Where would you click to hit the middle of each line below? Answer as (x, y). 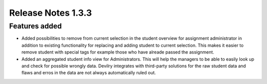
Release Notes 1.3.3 (51, 13)
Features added (35, 26)
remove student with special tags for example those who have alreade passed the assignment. (118, 52)
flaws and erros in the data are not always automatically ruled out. (89, 73)
